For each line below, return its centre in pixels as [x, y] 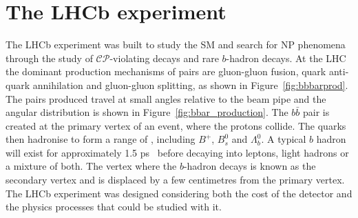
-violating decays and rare [164, 58]
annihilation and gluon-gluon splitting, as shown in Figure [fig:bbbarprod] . [190, 85]
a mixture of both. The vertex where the [91, 166]
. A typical [284, 139]
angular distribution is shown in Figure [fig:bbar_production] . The [147, 112]
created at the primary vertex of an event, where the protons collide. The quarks [176, 125]
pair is [316, 112]
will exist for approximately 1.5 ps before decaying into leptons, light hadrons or [177, 152]
